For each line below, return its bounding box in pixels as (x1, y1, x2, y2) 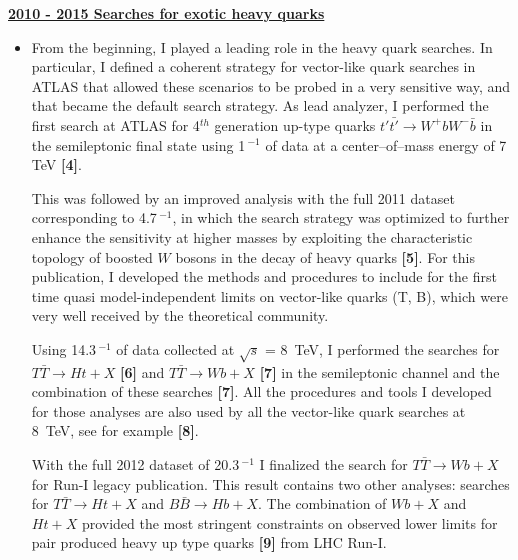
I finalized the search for (259, 454, 408, 475)
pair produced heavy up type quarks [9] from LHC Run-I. (31, 532, 387, 553)
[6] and (120, 361, 165, 382)
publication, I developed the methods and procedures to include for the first (31, 266, 497, 287)
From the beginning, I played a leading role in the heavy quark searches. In (31, 36, 493, 57)
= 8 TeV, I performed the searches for (264, 338, 500, 359)
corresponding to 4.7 (31, 207, 157, 228)
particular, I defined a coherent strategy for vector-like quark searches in (31, 56, 476, 77)
